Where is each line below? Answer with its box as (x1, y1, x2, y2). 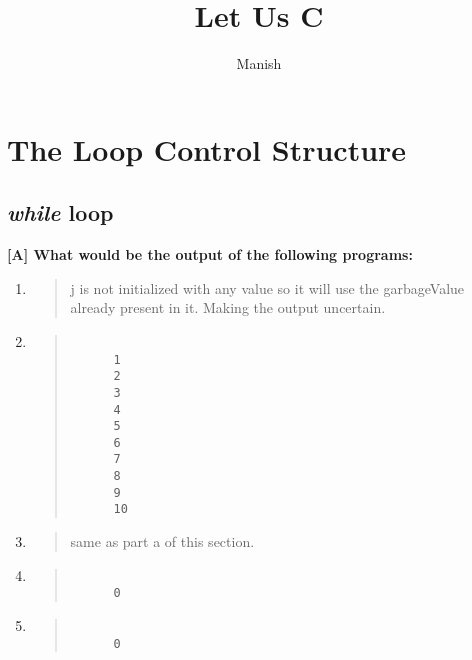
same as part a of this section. (70, 531, 255, 552)
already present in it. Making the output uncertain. (70, 297, 386, 318)
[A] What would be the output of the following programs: (7, 244, 413, 265)
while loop (7, 197, 114, 228)
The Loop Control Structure (7, 128, 407, 169)
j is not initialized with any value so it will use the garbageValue (70, 277, 465, 298)
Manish (236, 53, 282, 74)
